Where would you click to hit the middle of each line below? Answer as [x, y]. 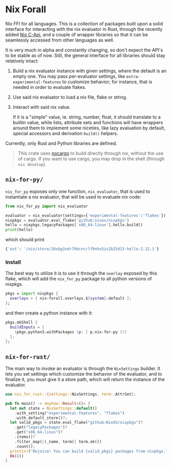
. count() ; [25, 446]
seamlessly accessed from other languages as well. [60, 40]
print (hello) [19, 230]
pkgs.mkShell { [21, 322]
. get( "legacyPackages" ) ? [41, 427]
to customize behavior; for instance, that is [107, 82]
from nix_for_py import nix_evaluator [47, 206]
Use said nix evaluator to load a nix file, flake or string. [70, 97]
